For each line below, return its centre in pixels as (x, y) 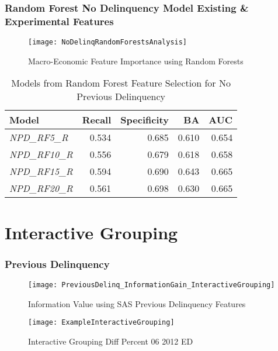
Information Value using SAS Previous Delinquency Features (137, 303)
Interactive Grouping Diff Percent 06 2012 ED (111, 341)
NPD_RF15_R (41, 171)
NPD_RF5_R (39, 137)
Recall (97, 120)
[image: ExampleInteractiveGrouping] (101, 323)
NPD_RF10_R (41, 154)
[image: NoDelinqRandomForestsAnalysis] (108, 42)
